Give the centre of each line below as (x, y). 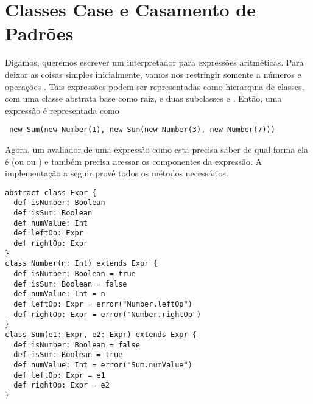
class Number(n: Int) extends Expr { (81, 264)
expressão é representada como (62, 110)
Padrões (39, 33)
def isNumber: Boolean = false (77, 345)
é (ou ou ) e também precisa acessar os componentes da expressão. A (134, 161)
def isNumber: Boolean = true (75, 273)
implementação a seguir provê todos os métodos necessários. (117, 173)
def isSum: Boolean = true (68, 355)
